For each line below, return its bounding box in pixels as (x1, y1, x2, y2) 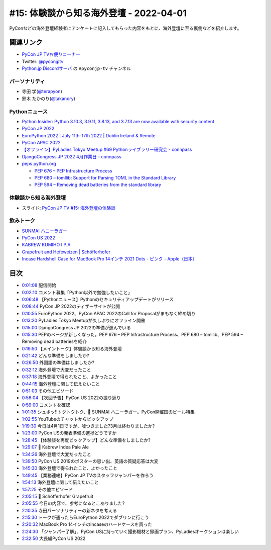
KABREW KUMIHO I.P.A (22, 242, 71, 248)
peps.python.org (22, 161, 56, 167)
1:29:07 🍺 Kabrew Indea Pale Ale (22, 444, 89, 450)
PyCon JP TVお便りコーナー (22, 51, 80, 57)
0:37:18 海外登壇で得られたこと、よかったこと (22, 374, 117, 380)
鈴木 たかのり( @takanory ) (22, 96, 75, 102)
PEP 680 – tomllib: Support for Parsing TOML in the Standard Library (34, 175, 176, 181)
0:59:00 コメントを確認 (22, 402, 70, 408)
